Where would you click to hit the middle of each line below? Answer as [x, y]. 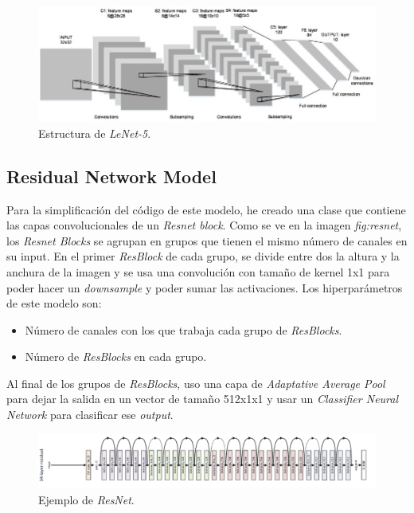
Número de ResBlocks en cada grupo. [116, 356]
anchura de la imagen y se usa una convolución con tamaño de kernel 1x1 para [198, 271]
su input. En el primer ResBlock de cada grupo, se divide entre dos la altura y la [203, 256]
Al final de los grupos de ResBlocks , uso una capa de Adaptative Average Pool [196, 383]
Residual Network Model [111, 176]
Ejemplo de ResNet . [86, 499]
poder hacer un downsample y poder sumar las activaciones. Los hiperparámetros [205, 287]
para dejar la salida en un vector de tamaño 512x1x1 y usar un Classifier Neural [203, 399]
